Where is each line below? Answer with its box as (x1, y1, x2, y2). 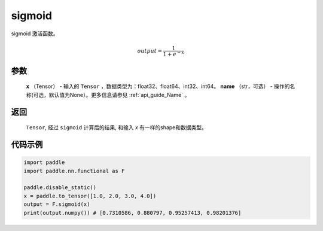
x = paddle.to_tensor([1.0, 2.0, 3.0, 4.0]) (23, 192, 157, 199)
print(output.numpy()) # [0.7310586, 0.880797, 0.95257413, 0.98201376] (23, 209, 242, 216)
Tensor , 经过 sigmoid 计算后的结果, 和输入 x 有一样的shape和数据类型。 (26, 124, 208, 131)
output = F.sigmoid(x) (23, 201, 90, 208)
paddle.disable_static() (23, 184, 97, 191)
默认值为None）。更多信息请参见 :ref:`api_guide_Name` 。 (48, 91, 190, 98)
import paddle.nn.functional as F (23, 168, 125, 174)
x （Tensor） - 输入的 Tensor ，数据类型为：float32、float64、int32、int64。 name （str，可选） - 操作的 (26, 83, 290, 90)
